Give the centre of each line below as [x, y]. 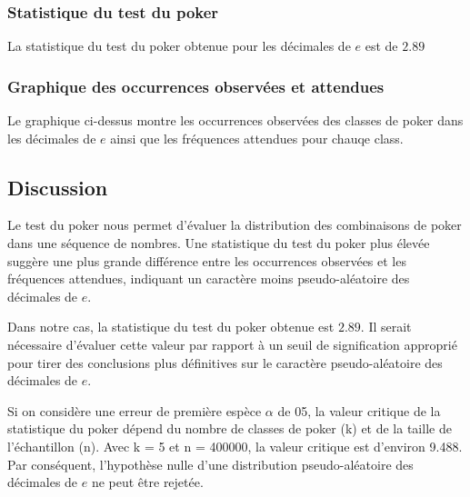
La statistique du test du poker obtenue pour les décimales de [179, 46]
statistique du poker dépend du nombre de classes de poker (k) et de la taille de [230, 428]
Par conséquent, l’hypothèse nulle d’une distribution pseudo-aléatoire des [210, 464]
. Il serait [386, 327]
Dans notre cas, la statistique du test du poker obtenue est [171, 327]
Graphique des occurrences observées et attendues [196, 86]
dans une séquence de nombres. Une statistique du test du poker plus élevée [219, 243]
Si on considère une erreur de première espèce [135, 410]
